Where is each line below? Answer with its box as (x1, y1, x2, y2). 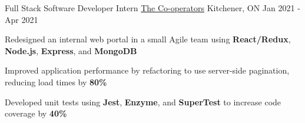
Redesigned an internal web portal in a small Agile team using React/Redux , (5, 33, 291, 45)
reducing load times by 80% (5, 75, 107, 88)
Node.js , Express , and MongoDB (5, 44, 137, 56)
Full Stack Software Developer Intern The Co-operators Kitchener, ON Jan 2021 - (5, 2, 300, 14)
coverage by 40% (5, 107, 67, 119)
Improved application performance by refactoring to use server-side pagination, (5, 64, 290, 77)
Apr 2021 (5, 13, 38, 25)
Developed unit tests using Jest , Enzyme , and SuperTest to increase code (5, 95, 281, 108)
